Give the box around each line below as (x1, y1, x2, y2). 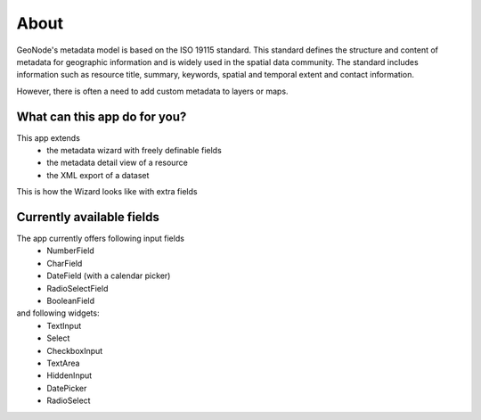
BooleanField (46, 295, 95, 307)
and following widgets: (16, 308, 100, 318)
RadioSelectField (46, 283, 109, 293)
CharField (46, 258, 83, 268)
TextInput (46, 320, 82, 331)
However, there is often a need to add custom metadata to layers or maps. (16, 86, 289, 96)
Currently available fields (16, 210, 160, 225)
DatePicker (46, 383, 87, 393)
